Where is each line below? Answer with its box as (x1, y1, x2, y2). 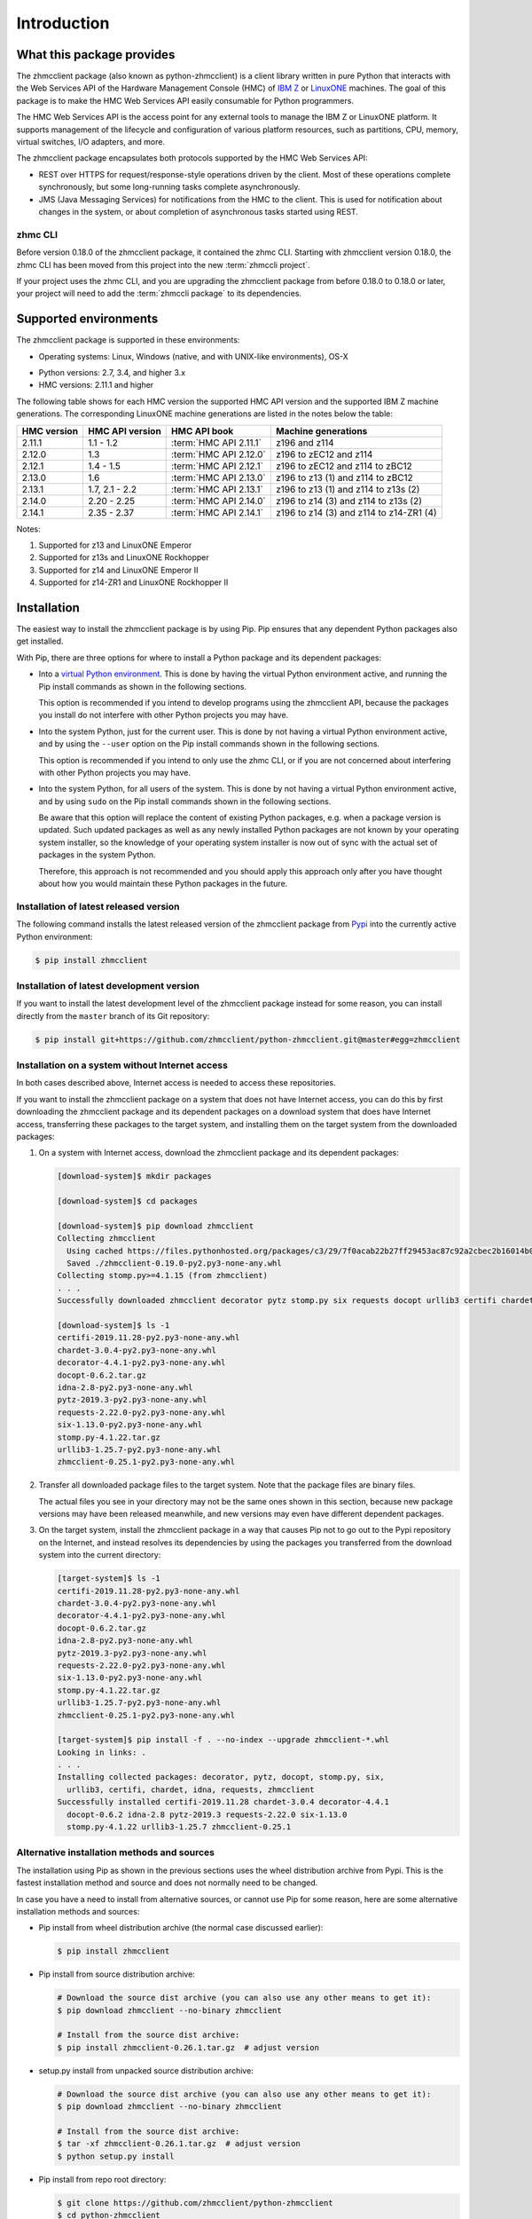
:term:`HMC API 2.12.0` (171, 448, 266, 461)
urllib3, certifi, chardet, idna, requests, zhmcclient (66, 1784, 315, 1795)
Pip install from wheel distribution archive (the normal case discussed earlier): (38, 1923, 324, 1933)
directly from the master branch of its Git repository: (16, 1010, 210, 1021)
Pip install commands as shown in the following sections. (38, 681, 247, 691)
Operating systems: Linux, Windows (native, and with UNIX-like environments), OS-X (38, 351, 349, 361)
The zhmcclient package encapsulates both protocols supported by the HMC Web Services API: (16, 153, 368, 163)
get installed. (16, 636, 64, 647)
